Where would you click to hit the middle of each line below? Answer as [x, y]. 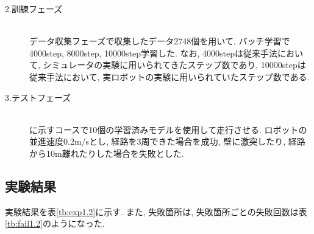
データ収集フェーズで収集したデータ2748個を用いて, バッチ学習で [160, 41]
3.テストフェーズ [38, 97]
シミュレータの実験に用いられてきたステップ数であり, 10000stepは [174, 65]
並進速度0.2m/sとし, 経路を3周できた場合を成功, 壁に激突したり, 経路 [167, 141]
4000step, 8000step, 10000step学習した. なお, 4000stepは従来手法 [154, 53]
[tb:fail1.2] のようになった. [55, 223]
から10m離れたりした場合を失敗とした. [107, 153]
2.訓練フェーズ [34, 9]
